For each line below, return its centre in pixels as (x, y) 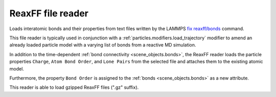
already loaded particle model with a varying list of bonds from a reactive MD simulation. (103, 45)
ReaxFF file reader (49, 13)
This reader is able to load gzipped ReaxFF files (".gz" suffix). (74, 87)
